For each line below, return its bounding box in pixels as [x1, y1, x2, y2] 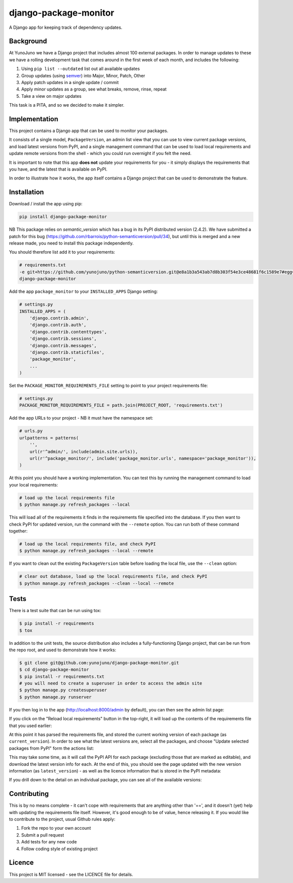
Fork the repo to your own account [21, 825, 91, 831]
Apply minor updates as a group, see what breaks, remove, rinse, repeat [21, 86, 167, 92]
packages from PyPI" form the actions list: [9, 745, 94, 751]
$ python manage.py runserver [19, 694, 92, 700]
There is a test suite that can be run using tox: [9, 608, 102, 614]
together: [9, 528, 28, 534]
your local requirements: [9, 482, 58, 487]
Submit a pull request [21, 832, 64, 838]
